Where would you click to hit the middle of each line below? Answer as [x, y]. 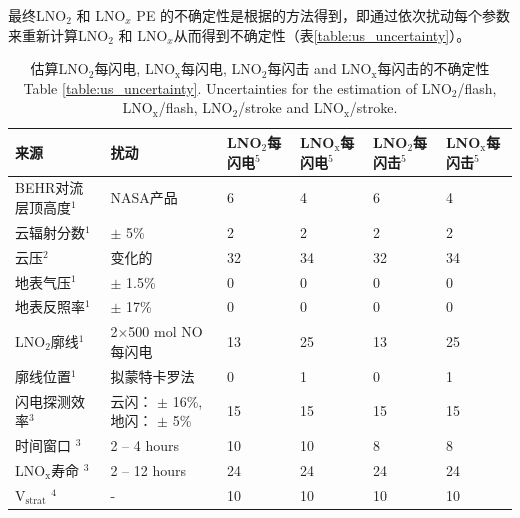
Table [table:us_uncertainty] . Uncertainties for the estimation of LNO [237, 87]
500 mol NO [165, 331]
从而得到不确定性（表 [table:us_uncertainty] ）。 [322, 34]
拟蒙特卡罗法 [152, 375]
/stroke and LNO [291, 107]
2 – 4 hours [144, 444]
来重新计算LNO [58, 34]
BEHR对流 [49, 187]
